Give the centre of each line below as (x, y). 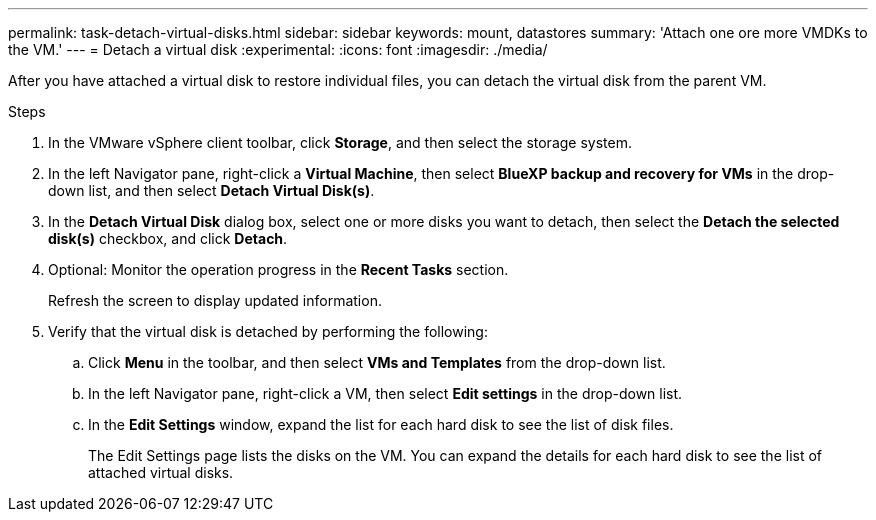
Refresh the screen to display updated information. (215, 300)
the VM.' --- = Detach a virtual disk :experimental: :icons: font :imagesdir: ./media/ (278, 49)
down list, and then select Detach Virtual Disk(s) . (211, 190)
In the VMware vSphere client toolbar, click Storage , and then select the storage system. (340, 142)
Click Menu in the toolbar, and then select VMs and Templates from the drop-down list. (377, 362)
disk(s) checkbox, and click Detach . (168, 238)
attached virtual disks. (161, 472)
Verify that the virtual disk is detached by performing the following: (268, 331)
